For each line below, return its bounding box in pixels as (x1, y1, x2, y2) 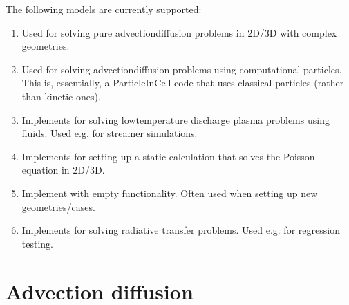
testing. (21, 236, 53, 250)
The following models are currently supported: (6, 2, 202, 16)
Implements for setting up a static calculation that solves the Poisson (21, 149, 315, 163)
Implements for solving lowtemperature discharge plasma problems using (21, 112, 330, 127)
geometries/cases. (21, 199, 95, 214)
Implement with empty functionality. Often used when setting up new (21, 185, 318, 200)
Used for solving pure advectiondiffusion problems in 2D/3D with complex (21, 25, 337, 39)
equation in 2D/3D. (21, 163, 105, 177)
